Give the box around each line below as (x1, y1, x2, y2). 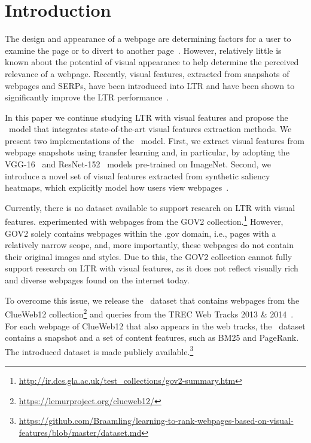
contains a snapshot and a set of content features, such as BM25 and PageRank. (5, 331, 299, 344)
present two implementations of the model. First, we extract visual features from (5, 134, 304, 146)
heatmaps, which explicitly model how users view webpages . (5, 181, 229, 194)
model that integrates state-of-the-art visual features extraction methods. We (8, 123, 292, 135)
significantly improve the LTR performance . (5, 91, 169, 103)
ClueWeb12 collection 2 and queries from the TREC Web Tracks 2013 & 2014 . (5, 306, 294, 320)
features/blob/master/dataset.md (19, 426, 142, 438)
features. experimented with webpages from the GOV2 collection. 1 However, (5, 213, 283, 228)
